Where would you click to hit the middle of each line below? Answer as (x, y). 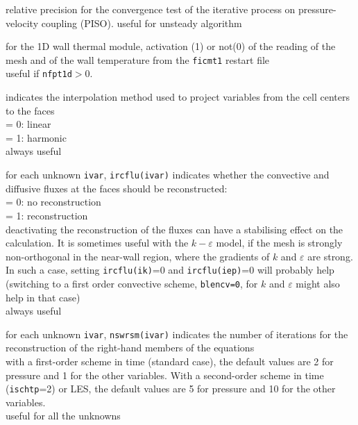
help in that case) (43, 297)
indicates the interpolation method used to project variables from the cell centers (178, 97)
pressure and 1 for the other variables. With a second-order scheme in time (165, 375)
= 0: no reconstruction (53, 202)
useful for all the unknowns (63, 416)
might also (318, 283)
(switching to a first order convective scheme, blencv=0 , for (132, 283)
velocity (22, 23)
